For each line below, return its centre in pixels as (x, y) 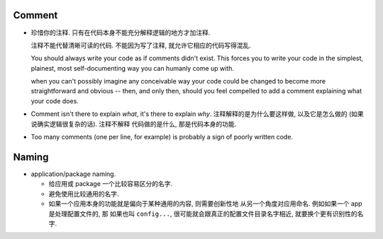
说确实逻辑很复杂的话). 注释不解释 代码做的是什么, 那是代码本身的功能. (134, 124)
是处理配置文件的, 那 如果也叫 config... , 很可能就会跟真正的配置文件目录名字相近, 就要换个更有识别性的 (203, 214)
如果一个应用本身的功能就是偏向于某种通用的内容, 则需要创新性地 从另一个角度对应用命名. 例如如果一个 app (205, 204)
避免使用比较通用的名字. (84, 194)
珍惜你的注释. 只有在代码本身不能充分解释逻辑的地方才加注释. (121, 33)
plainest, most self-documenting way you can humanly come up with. (132, 68)
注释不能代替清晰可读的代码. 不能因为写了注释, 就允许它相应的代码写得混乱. (141, 45)
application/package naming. (73, 174)
